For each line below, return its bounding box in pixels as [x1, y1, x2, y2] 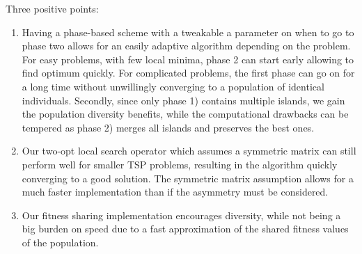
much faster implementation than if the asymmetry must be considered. [22, 184, 329, 199]
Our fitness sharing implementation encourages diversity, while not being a [22, 207, 341, 222]
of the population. [22, 235, 99, 249]
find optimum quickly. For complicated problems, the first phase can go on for [22, 65, 355, 80]
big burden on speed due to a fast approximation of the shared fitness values [22, 221, 349, 236]
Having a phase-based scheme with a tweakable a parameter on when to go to [22, 24, 354, 39]
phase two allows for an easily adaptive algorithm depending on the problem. [22, 38, 351, 53]
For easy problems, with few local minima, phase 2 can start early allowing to [22, 51, 354, 66]
